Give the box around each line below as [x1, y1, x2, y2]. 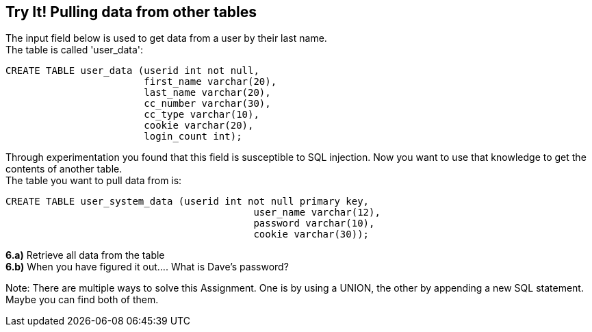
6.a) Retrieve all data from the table [5, 249, 165, 261]
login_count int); [144, 131, 242, 142]
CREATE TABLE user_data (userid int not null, [5, 65, 259, 77]
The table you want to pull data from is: [5, 175, 182, 187]
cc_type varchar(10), [144, 109, 259, 120]
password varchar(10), [253, 218, 375, 229]
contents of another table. [5, 163, 123, 175]
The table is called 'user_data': [5, 44, 144, 56]
